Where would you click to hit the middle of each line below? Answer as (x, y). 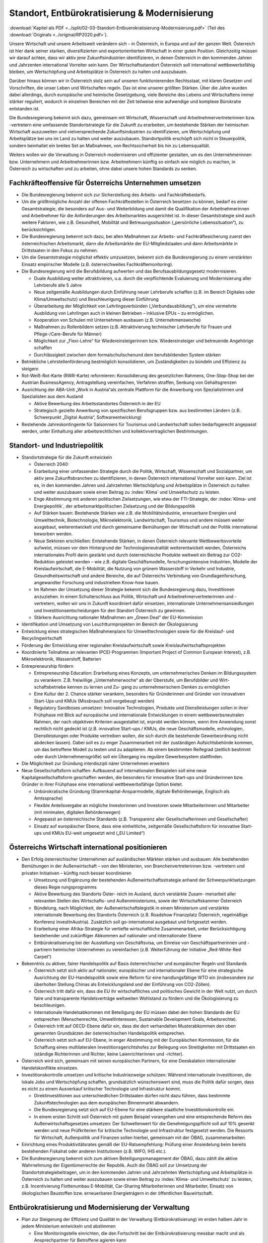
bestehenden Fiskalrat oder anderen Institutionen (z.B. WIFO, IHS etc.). (94, 1152)
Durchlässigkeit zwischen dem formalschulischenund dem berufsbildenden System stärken (127, 355)
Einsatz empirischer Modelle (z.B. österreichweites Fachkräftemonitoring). (98, 264)
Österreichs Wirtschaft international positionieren (88, 847)
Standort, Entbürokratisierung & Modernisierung (111, 13)
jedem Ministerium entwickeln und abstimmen (69, 1226)
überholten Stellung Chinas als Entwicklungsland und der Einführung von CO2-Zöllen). (122, 984)
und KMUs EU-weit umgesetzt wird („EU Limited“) (94, 833)
